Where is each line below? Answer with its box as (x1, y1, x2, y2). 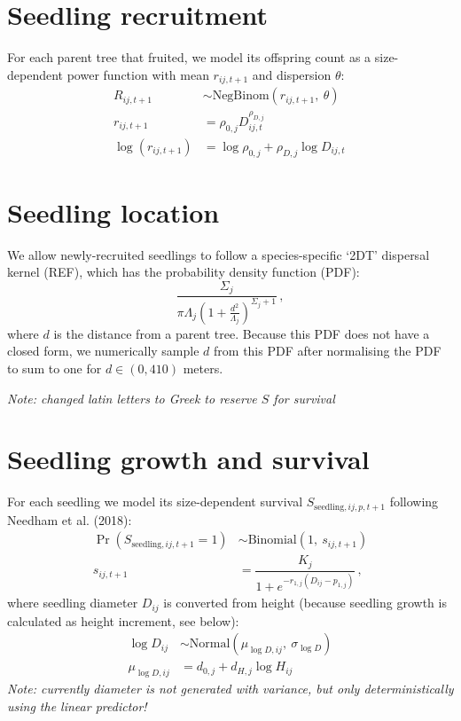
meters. (183, 358, 223, 377)
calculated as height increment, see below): (7, 611, 239, 630)
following (389, 492, 439, 511)
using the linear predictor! (7, 696, 147, 715)
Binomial (247, 534, 297, 547)
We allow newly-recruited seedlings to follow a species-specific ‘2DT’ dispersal (7, 245, 430, 263)
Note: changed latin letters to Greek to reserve (7, 388, 257, 407)
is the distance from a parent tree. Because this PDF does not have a (53, 324, 430, 342)
